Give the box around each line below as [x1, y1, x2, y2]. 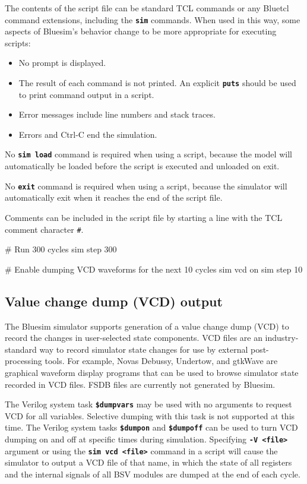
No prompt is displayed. [18, 56, 106, 69]
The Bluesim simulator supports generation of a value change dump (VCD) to [5, 319, 289, 332]
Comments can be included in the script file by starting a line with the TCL [5, 211, 283, 223]
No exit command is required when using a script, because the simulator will [5, 179, 287, 192]
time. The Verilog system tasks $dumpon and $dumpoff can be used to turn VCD [5, 421, 298, 434]
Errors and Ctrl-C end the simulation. [18, 128, 157, 140]
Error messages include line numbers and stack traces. [18, 108, 216, 121]
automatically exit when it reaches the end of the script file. [5, 191, 223, 204]
